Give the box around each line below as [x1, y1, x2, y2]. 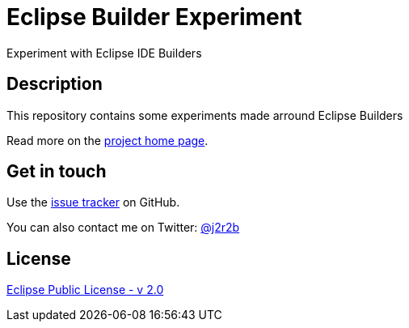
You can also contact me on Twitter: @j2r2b [6, 220, 240, 235]
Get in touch [6, 161, 107, 182]
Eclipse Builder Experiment [6, 3, 302, 31]
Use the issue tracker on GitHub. [6, 195, 180, 210]
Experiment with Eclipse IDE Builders [6, 45, 202, 60]
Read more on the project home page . [6, 133, 209, 147]
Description [6, 74, 103, 95]
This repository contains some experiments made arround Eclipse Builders [6, 108, 403, 122]
